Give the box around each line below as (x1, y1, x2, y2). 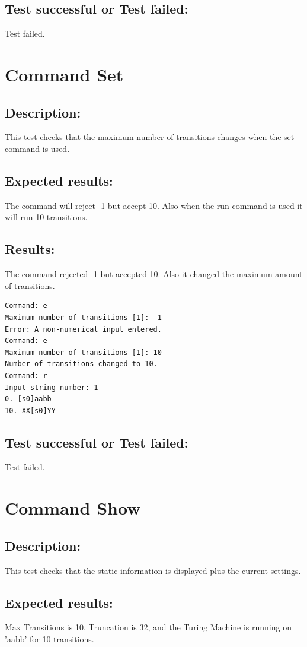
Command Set (5, 62, 124, 86)
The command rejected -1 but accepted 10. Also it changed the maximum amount (5, 268, 303, 280)
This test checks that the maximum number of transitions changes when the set (5, 131, 295, 143)
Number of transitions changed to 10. (5, 360, 158, 369)
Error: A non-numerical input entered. (5, 325, 162, 334)
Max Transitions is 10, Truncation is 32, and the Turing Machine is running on (5, 621, 292, 633)
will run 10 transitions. (5, 211, 88, 223)
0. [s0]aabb (5, 395, 52, 404)
